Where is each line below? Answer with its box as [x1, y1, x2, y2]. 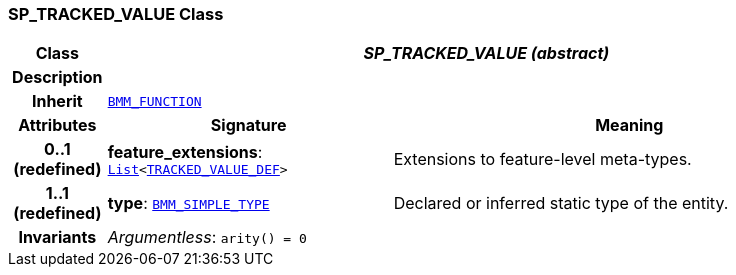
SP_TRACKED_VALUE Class [8, 4, 224, 24]
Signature [210, 115, 287, 136]
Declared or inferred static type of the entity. [393, 193, 729, 214]
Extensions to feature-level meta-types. [393, 149, 692, 170]
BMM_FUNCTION [107, 93, 202, 109]
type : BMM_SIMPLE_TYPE [107, 193, 270, 214]
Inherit [31, 91, 83, 112]
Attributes [18, 115, 97, 136]
